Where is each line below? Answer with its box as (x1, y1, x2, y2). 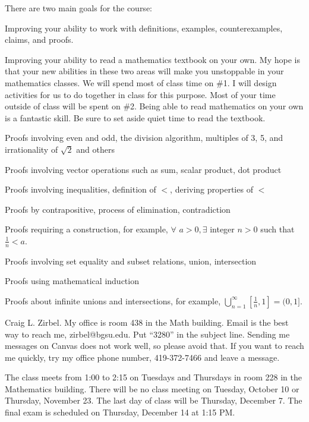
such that (260, 223, 295, 235)
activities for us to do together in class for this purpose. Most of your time (5, 88, 276, 100)
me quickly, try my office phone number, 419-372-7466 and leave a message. (5, 351, 280, 363)
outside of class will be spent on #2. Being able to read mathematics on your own (5, 100, 304, 112)
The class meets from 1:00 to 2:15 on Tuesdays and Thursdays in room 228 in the (5, 371, 302, 383)
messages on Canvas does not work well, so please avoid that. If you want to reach (5, 339, 304, 352)
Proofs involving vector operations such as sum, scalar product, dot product (5, 163, 282, 175)
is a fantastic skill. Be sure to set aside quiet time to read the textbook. (5, 111, 266, 124)
